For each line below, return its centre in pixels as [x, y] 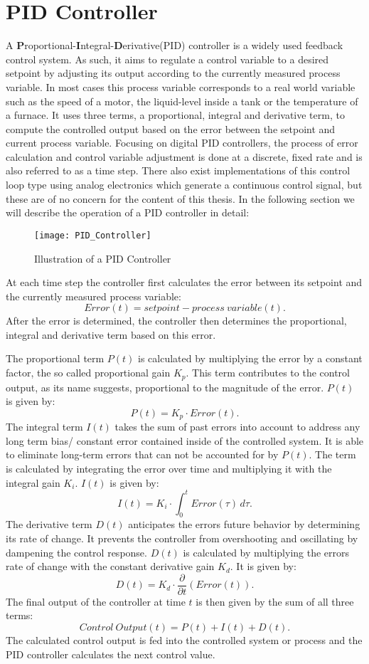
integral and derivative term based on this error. [111, 334]
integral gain [33, 482]
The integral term [44, 427]
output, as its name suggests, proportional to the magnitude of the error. [165, 387]
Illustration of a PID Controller [103, 258]
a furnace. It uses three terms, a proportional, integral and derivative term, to [175, 115]
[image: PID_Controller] [93, 235]
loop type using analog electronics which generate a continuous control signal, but [184, 185]
